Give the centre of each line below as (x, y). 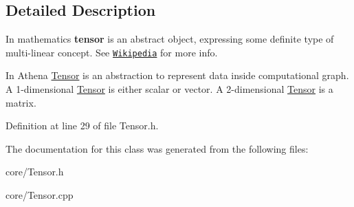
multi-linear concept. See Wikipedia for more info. (112, 52)
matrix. (21, 102)
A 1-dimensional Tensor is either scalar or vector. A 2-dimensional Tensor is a (169, 89)
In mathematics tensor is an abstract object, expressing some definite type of (170, 39)
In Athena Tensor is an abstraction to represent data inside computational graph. (177, 75)
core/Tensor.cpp (40, 195)
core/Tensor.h (35, 172)
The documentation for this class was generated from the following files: (157, 148)
